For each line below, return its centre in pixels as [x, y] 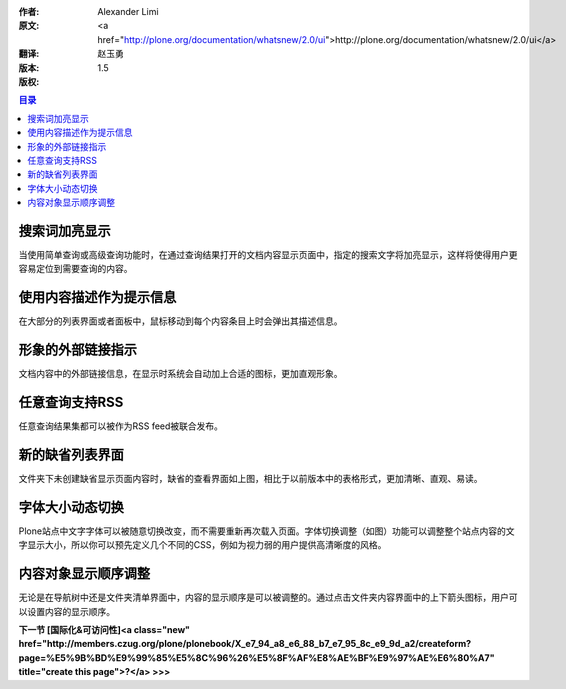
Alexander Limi [128, 11]
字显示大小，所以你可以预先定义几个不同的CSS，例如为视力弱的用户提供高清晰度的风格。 [202, 545]
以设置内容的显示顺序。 [66, 611]
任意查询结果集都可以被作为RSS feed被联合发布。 [121, 426]
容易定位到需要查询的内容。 [75, 269]
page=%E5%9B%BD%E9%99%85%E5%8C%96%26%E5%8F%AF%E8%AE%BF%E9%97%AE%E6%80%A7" [256, 657]
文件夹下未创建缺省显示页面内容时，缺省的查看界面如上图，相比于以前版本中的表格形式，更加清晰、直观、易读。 [250, 478]
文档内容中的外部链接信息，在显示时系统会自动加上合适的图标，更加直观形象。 [180, 374]
